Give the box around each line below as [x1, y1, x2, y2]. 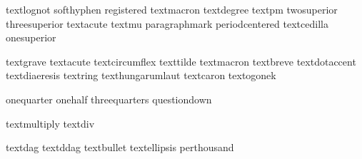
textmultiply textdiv [6, 116, 95, 130]
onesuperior [6, 30, 56, 45]
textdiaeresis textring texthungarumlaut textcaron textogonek [6, 68, 276, 83]
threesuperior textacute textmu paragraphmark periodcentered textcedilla [6, 16, 328, 31]
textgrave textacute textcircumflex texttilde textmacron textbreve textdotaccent [6, 53, 356, 68]
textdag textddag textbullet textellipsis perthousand [6, 140, 234, 155]
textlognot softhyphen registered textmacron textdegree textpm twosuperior [6, 2, 338, 16]
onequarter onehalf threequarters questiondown [6, 91, 212, 106]
